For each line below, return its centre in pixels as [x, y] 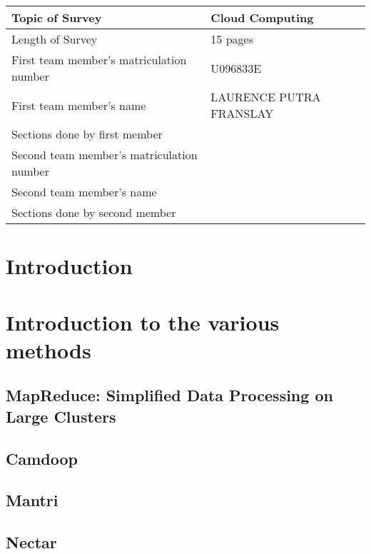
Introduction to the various [143, 322]
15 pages [232, 39]
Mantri [32, 500]
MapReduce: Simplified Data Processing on [169, 395]
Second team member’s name [84, 192]
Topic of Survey [57, 17]
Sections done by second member [94, 212]
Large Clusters [61, 416]
